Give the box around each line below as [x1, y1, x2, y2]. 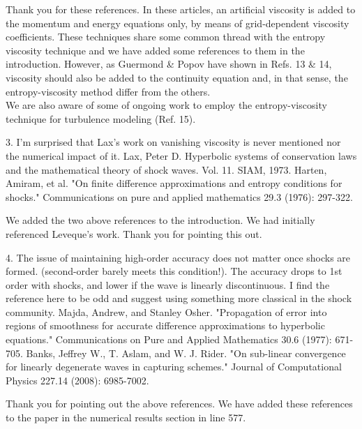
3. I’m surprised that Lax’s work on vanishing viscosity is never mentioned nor [6, 135, 341, 149]
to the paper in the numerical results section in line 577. [6, 410, 246, 425]
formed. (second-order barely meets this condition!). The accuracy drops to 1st [6, 264, 342, 278]
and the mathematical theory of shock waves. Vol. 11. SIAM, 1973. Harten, [6, 162, 327, 176]
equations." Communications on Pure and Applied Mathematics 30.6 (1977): [6, 332, 332, 347]
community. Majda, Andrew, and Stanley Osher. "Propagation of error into [6, 304, 327, 319]
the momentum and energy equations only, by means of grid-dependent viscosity [6, 15, 349, 30]
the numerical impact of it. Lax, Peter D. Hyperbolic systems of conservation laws [6, 148, 357, 163]
